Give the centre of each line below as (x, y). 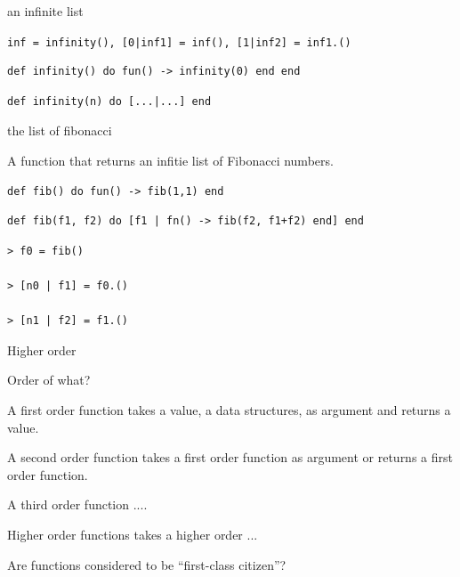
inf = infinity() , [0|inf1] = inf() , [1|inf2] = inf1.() (179, 42)
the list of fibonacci (60, 130)
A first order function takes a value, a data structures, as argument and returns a (229, 409)
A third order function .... (77, 504)
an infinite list (45, 11)
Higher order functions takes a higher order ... (133, 534)
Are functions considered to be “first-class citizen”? (147, 564)
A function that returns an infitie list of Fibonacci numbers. (170, 161)
